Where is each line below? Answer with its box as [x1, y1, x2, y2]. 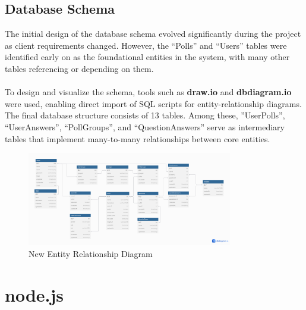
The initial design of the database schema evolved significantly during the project [5, 27, 301, 40]
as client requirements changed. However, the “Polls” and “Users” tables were [5, 39, 287, 51]
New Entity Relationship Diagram [29, 248, 153, 260]
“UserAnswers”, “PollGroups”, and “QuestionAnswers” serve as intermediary [5, 120, 285, 133]
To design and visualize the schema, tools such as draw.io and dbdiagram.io [5, 86, 292, 98]
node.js [5, 282, 64, 306]
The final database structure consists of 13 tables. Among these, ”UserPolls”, [5, 109, 285, 121]
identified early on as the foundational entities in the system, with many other [5, 51, 290, 63]
